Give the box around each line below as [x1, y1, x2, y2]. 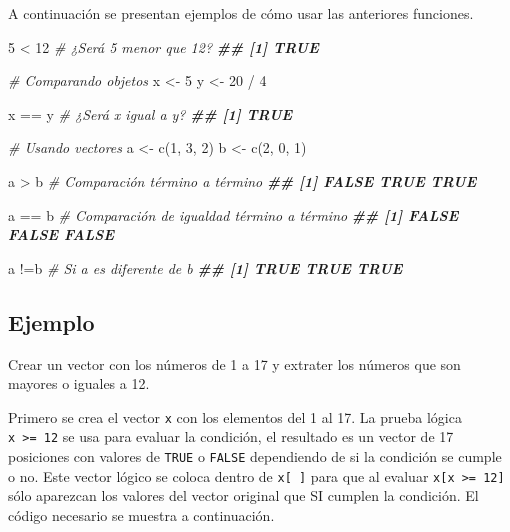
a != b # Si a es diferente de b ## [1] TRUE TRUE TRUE [8, 257, 403, 278]
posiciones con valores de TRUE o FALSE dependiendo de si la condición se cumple [8, 446, 502, 467]
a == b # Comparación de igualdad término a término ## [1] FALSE [8, 204, 459, 225]
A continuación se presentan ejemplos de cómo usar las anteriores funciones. [8, 3, 474, 23]
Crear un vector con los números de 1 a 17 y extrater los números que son [8, 353, 461, 374]
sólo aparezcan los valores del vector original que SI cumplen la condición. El [8, 485, 479, 506]
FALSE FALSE [8, 224, 115, 245]
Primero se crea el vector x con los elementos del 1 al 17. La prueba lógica [8, 406, 462, 427]
